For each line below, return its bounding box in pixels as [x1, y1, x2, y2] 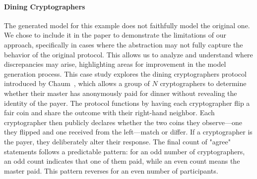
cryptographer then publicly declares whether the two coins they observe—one [4, 117, 242, 127]
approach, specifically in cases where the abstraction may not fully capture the [4, 39, 243, 49]
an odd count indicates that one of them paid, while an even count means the [4, 156, 240, 166]
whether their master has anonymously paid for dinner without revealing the [4, 88, 237, 98]
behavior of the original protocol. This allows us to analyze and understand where [4, 49, 253, 59]
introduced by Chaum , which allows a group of [4, 78, 150, 89]
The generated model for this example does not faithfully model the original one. [4, 20, 250, 30]
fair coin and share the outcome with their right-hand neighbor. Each [4, 107, 215, 118]
